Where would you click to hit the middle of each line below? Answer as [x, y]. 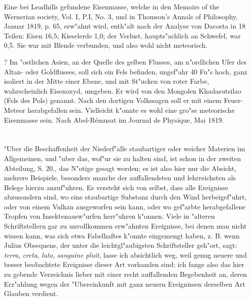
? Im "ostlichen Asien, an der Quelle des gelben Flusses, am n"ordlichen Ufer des [125, 61]
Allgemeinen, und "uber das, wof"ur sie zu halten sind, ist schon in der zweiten [123, 158]
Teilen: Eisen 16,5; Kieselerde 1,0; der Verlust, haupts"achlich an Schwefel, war [123, 35]
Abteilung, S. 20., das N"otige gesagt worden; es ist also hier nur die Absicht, [120, 168]
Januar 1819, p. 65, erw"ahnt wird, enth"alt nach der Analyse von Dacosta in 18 [125, 26]
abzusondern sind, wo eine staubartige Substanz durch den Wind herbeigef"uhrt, [125, 197]
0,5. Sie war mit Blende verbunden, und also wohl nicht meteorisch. [106, 45]
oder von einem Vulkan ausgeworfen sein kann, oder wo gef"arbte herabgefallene [125, 206]
